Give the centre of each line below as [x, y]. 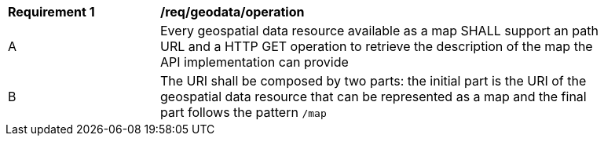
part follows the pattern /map [243, 112]
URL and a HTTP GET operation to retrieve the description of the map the [377, 46]
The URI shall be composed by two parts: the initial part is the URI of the [373, 81]
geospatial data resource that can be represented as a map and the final [373, 96]
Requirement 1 [51, 12]
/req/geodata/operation [232, 12]
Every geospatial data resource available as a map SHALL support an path [379, 31]
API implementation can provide [254, 62]
